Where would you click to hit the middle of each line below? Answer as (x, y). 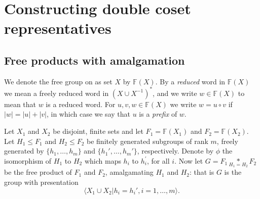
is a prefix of (158, 114)
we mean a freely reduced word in (57, 93)
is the (233, 172)
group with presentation (41, 182)
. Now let (189, 160)
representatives (58, 28)
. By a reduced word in (190, 81)
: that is (202, 172)
